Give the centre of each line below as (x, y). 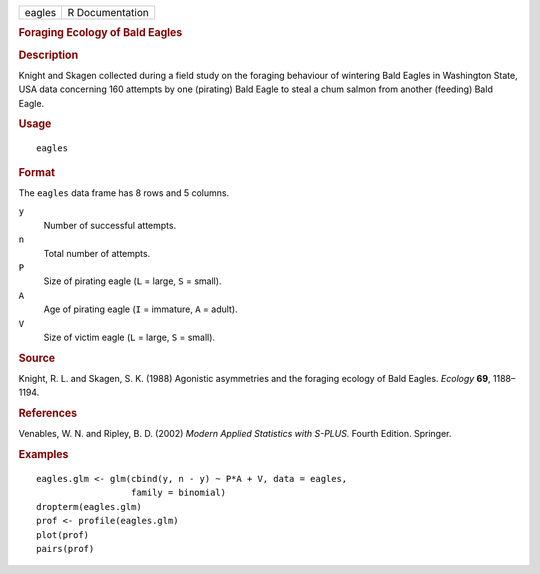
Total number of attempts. (97, 253)
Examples (43, 455)
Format (36, 172)
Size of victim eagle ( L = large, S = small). (129, 337)
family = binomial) (178, 493)
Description (48, 55)
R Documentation (108, 12)
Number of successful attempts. (110, 225)
